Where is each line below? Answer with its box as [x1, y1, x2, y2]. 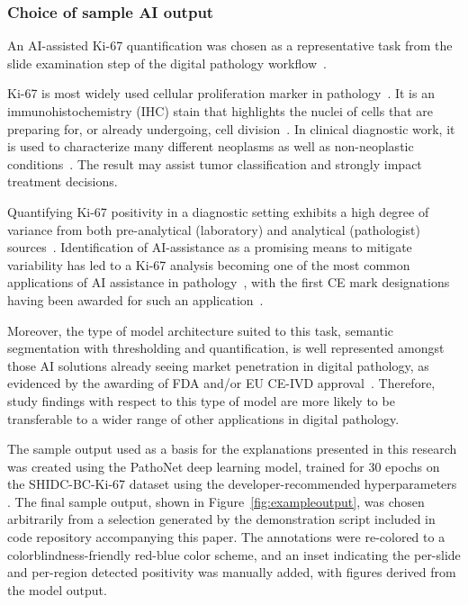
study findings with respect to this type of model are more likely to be [7, 391, 395, 410]
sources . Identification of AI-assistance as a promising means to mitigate [7, 238, 412, 257]
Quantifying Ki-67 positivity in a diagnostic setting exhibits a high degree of [7, 202, 429, 221]
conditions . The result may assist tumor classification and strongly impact [7, 154, 422, 173]
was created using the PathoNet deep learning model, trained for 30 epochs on [7, 456, 440, 475]
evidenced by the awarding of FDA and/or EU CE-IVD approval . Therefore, [7, 374, 436, 393]
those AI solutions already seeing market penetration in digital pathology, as [7, 356, 429, 375]
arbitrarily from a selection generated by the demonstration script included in [7, 510, 436, 528]
